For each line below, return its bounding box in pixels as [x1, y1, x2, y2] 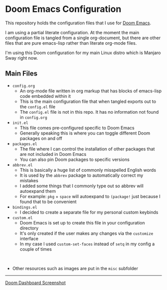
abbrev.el [12, 162, 33, 167]
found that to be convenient [19, 199, 77, 205]
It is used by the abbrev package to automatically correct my [19, 172, 143, 178]
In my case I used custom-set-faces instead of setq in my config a [19, 241, 155, 247]
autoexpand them [19, 188, 56, 194]
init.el [12, 120, 28, 125]
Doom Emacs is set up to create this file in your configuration [19, 219, 145, 225]
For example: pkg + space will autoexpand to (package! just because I [19, 193, 161, 199]
